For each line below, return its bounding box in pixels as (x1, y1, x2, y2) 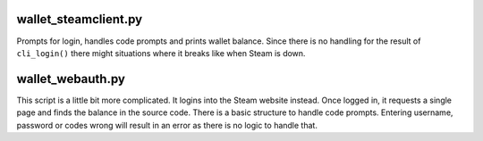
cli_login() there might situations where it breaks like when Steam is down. (16, 47, 306, 58)
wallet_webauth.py (16, 71, 125, 87)
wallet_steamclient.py (16, 12, 143, 27)
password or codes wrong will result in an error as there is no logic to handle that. (16, 120, 318, 130)
